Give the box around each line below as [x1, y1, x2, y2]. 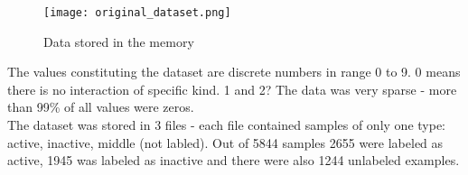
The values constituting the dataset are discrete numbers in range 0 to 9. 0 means [7, 62, 461, 81]
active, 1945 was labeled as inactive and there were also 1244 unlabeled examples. [7, 151, 460, 170]
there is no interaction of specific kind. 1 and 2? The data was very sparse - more [7, 79, 457, 98]
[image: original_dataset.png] [43, 6, 231, 19]
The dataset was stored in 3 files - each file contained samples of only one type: [7, 115, 445, 134]
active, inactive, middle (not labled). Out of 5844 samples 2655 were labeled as [7, 133, 444, 152]
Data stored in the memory [43, 32, 194, 51]
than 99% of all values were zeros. [7, 97, 194, 116]
